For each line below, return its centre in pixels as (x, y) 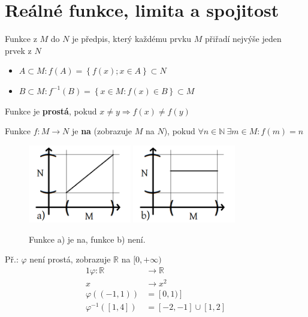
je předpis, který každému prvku (132, 39)
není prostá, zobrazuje (70, 259)
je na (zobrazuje (102, 131)
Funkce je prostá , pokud (51, 111)
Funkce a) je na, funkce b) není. (87, 239)
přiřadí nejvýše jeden (243, 39)
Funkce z (21, 39)
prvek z (18, 50)
